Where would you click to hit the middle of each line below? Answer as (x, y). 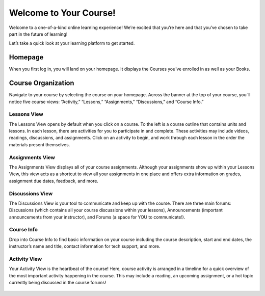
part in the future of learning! (38, 34)
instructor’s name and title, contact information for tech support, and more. (85, 246)
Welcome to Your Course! (62, 13)
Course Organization (42, 83)
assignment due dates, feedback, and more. (53, 181)
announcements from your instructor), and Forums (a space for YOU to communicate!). (97, 217)
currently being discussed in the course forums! (58, 283)
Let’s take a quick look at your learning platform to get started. (72, 43)
